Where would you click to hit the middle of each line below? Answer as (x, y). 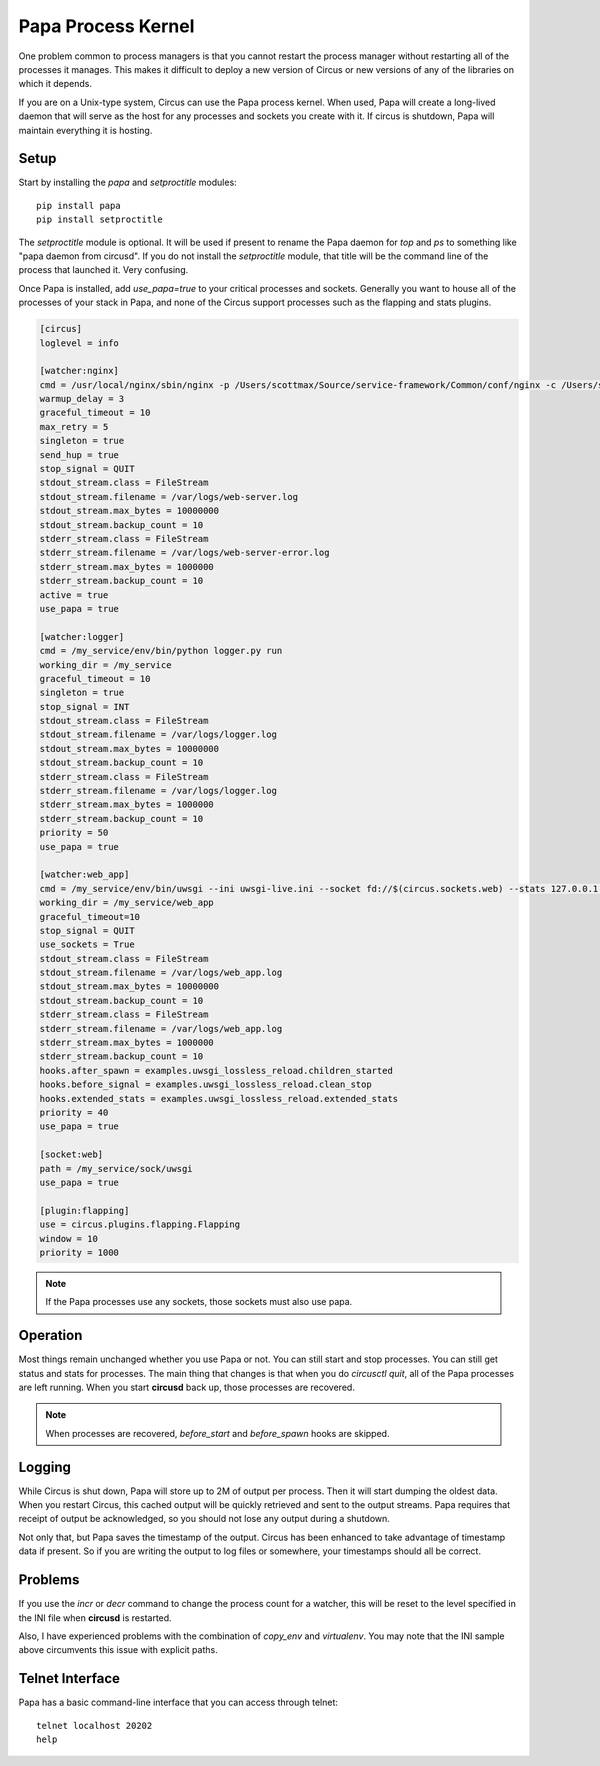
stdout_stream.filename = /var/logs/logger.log (158, 734)
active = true (74, 594)
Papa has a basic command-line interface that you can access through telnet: (178, 1702)
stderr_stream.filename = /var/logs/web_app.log (161, 1028)
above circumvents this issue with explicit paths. (118, 1650)
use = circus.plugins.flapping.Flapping (139, 1224)
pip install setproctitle (100, 219)
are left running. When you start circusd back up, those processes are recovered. (186, 1387)
